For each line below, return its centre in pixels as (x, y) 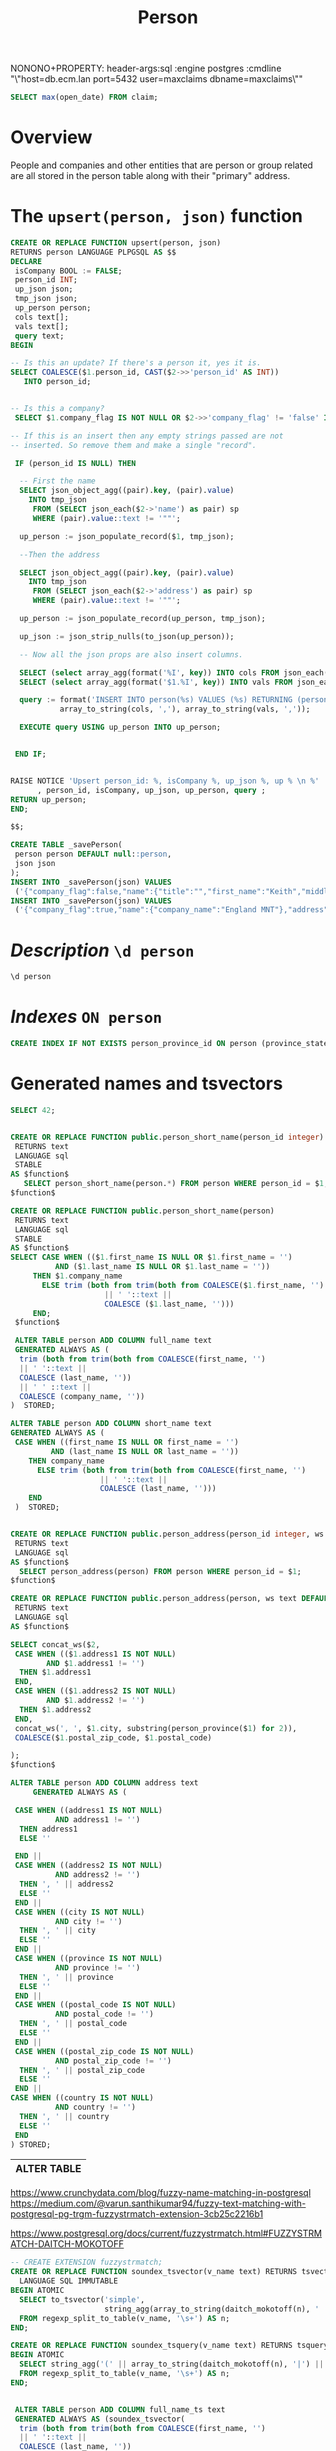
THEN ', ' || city (58, 1931)
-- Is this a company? (57, 409)
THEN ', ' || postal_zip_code (82, 2070)
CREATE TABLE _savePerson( (66, 845)
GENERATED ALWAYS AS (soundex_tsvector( (100, 2419)
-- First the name (58, 481)
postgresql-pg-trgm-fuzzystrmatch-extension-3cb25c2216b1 (137, 2214)
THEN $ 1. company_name (77, 1276)
